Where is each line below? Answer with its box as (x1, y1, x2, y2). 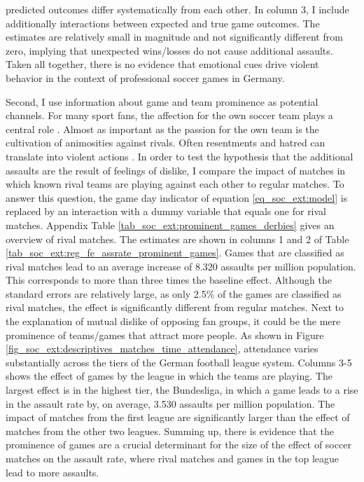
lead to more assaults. (6, 464, 99, 479)
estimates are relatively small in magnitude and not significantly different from (6, 29, 343, 44)
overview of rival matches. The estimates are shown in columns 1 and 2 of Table (6, 231, 349, 246)
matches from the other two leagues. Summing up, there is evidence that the (6, 423, 334, 438)
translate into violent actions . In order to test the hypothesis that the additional (6, 149, 353, 163)
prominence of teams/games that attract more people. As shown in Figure (6, 327, 324, 342)
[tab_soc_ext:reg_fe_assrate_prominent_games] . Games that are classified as (6, 245, 344, 260)
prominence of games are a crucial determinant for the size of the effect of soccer (6, 437, 351, 452)
